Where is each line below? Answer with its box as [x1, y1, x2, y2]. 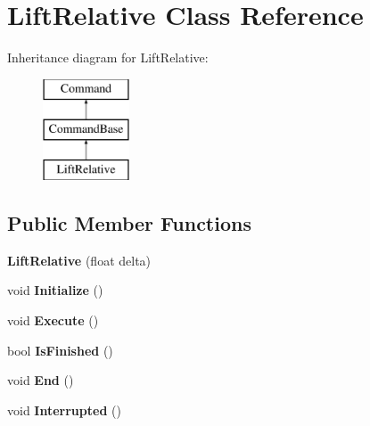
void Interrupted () [7, 400, 121, 419]
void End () [7, 371, 74, 389]
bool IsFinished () [7, 340, 113, 359]
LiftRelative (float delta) [7, 250, 152, 269]
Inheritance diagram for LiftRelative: [7, 48, 209, 67]
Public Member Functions [7, 209, 251, 237]
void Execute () [7, 311, 99, 330]
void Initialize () [7, 281, 103, 299]
